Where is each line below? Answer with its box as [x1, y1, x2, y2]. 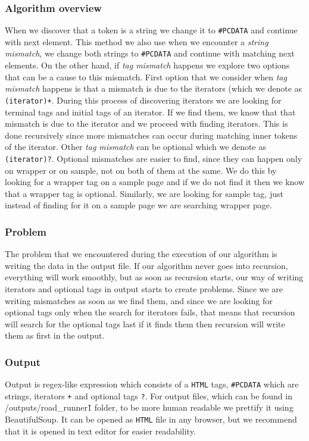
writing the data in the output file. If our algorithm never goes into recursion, [5, 259, 288, 271]
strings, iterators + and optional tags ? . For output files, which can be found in [5, 389, 292, 402]
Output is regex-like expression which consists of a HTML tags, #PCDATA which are [5, 378, 299, 390]
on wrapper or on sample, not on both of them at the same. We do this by [5, 164, 277, 176]
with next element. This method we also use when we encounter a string [5, 35, 269, 48]
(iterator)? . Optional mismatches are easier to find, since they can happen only [5, 152, 302, 164]
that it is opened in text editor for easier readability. [5, 424, 196, 437]
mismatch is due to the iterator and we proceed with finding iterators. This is [5, 117, 288, 130]
